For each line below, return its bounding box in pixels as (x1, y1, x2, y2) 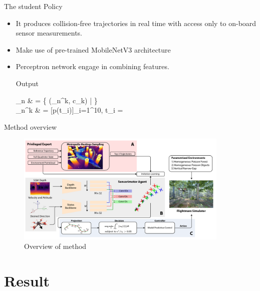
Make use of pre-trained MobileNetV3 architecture (16, 44, 171, 55)
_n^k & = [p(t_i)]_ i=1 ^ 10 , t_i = (16, 105, 123, 115)
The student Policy (4, 1, 63, 11)
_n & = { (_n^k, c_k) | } (16, 95, 98, 105)
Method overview (4, 121, 57, 132)
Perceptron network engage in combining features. (16, 61, 169, 72)
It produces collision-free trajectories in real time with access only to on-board (16, 18, 256, 28)
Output (16, 78, 39, 88)
